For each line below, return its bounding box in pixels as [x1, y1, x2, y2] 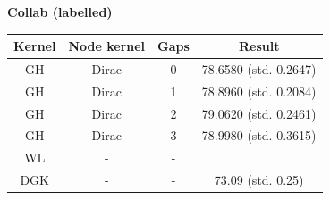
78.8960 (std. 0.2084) [201, 81, 317, 100]
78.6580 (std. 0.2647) [201, 59, 317, 78]
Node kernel [68, 37, 146, 55]
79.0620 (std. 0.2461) [201, 104, 317, 122]
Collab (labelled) [7, 3, 113, 21]
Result [238, 37, 280, 55]
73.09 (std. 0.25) [214, 171, 304, 189]
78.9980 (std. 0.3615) [201, 126, 317, 145]
